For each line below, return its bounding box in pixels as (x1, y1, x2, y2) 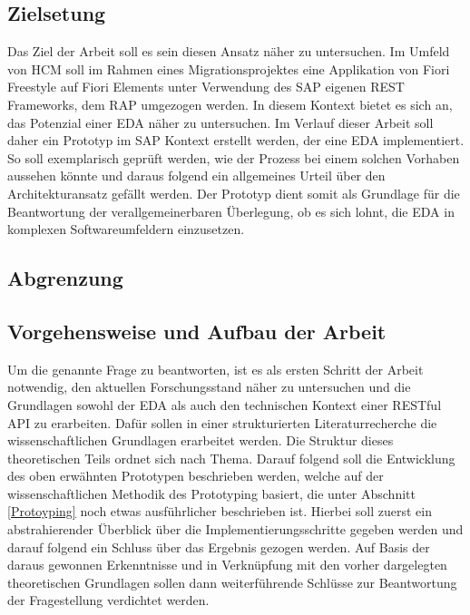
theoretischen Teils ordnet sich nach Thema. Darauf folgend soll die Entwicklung (7, 448, 455, 467)
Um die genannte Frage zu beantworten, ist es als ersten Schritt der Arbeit (7, 359, 424, 378)
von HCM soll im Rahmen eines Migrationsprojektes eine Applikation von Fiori (7, 59, 450, 78)
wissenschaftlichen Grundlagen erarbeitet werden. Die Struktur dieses (7, 431, 394, 450)
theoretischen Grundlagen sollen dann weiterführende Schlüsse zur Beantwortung (7, 572, 457, 591)
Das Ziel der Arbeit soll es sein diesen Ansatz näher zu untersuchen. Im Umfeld (7, 42, 450, 61)
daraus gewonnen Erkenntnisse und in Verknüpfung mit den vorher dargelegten (7, 555, 447, 574)
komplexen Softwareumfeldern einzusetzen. (7, 220, 245, 239)
